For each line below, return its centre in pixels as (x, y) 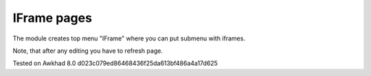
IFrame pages (53, 18)
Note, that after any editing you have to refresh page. (88, 51)
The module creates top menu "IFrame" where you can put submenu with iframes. (129, 38)
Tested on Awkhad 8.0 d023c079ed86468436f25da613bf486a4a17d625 (115, 63)
